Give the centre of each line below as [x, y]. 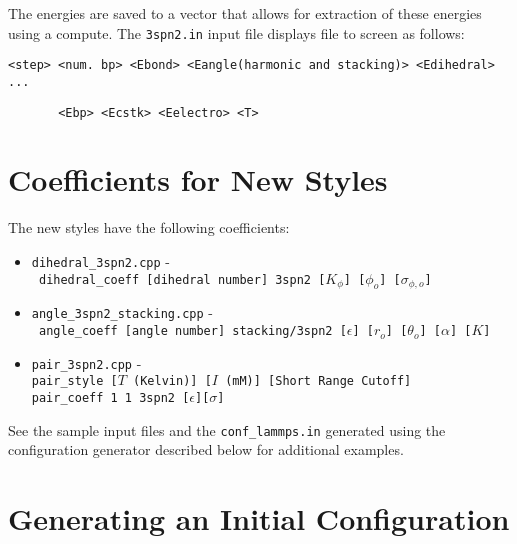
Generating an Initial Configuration [259, 518]
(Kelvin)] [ [172, 381]
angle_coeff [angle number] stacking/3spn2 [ [192, 331]
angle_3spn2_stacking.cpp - [122, 312]
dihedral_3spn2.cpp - [100, 260]
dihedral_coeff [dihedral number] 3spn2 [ [182, 279]
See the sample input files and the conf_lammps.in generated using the [227, 429]
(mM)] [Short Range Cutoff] [318, 381]
